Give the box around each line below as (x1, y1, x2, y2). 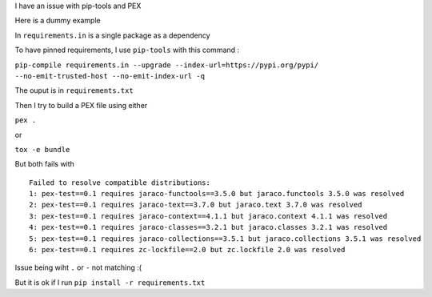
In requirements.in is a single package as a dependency (14, 30, 211, 40)
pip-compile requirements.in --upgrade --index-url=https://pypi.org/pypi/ (14, 60, 319, 70)
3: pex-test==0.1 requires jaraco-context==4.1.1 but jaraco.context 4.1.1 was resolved (29, 211, 388, 220)
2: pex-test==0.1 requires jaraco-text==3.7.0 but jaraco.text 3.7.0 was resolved (29, 200, 362, 210)
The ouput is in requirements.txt (14, 86, 134, 95)
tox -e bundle (14, 145, 70, 154)
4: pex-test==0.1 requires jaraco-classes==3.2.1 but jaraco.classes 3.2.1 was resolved (29, 223, 388, 232)
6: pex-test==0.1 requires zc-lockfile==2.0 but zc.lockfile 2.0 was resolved (29, 245, 346, 255)
